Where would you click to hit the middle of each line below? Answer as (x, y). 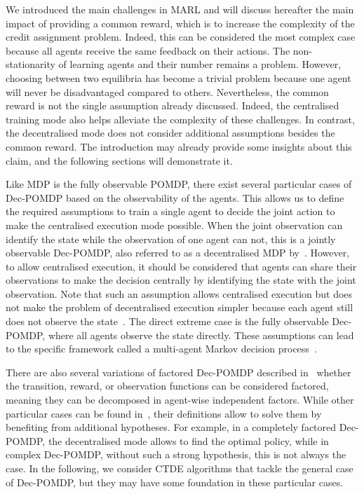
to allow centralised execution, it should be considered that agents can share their (181, 266)
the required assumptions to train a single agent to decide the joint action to (170, 211)
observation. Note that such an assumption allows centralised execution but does (179, 293)
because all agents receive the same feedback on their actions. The (148, 50)
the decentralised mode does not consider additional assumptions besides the (170, 133)
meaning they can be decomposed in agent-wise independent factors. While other (180, 400)
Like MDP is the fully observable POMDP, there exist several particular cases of (179, 184)
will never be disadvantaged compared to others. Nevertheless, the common (167, 91)
